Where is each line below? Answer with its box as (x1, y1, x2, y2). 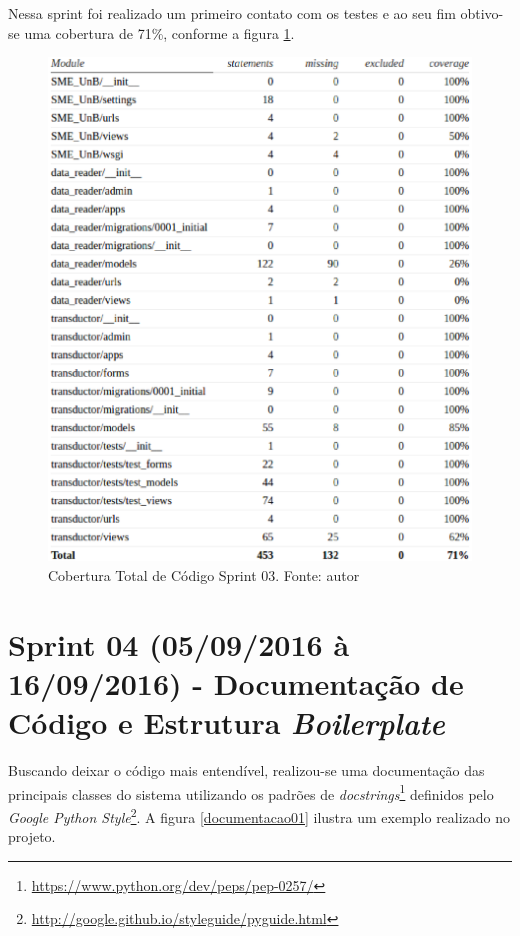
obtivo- (460, 3, 504, 23)
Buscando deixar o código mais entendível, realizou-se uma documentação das (8, 760, 485, 781)
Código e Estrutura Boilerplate (8, 702, 445, 744)
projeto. (8, 826, 56, 847)
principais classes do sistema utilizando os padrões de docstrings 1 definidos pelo (8, 780, 494, 804)
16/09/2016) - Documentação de (8, 663, 464, 704)
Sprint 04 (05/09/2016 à (8, 623, 350, 664)
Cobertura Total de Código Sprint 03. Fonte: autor (48, 565, 360, 586)
